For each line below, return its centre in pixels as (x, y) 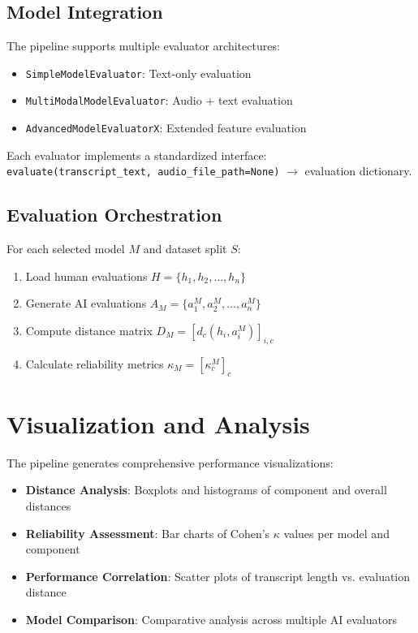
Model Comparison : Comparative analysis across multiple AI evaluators (211, 619)
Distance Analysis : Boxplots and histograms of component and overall (206, 490)
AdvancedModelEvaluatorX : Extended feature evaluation (166, 128)
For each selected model (66, 249)
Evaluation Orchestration (114, 215)
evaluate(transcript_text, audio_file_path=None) (143, 172)
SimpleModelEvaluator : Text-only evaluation (138, 73)
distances (48, 505)
